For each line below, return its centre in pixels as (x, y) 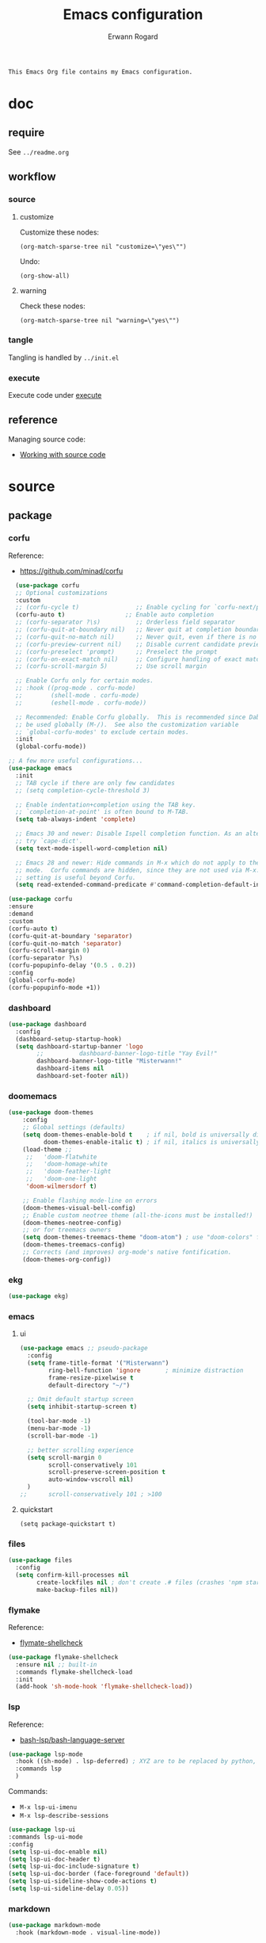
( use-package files (40, 1560)
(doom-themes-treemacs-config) (74, 1245)
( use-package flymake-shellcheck (63, 1657)
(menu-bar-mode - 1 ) (59, 1429)
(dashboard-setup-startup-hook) (69, 1039)
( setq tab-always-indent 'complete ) (76, 819)
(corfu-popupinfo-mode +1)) (55, 987)
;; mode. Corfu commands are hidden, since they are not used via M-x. (138, 870)
